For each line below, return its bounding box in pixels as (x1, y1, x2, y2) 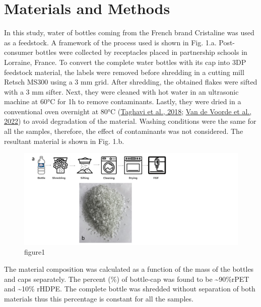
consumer (4, 47, 33, 57)
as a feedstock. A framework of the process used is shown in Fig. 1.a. (4, 37, 217, 47)
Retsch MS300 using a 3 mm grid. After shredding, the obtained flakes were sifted (4, 76, 257, 87)
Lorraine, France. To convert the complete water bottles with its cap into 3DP (4, 56, 246, 67)
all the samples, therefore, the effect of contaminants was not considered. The (4, 126, 243, 136)
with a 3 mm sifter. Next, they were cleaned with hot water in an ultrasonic (4, 86, 239, 97)
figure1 (24, 247, 45, 257)
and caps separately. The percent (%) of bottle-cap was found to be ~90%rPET (4, 273, 249, 284)
